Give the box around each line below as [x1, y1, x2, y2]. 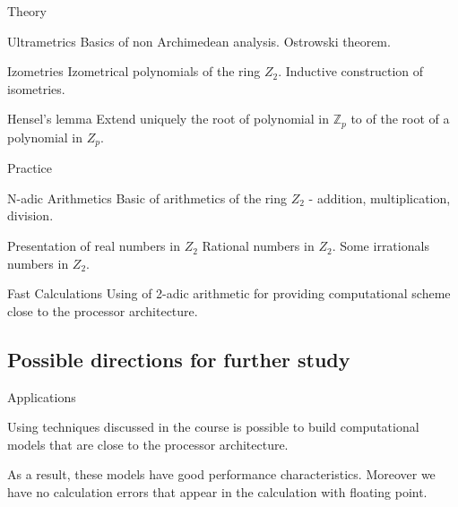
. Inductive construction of [278, 62, 424, 81]
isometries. [7, 79, 65, 98]
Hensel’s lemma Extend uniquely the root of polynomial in [7, 109, 329, 128]
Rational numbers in [202, 236, 315, 255]
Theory [7, 2, 47, 20]
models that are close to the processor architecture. [7, 434, 289, 453]
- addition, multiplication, [308, 188, 451, 207]
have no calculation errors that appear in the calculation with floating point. [7, 483, 428, 502]
